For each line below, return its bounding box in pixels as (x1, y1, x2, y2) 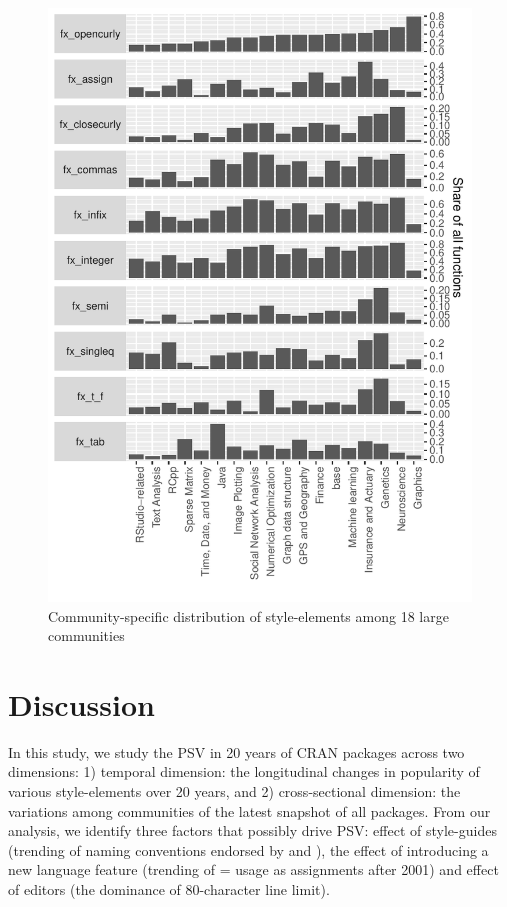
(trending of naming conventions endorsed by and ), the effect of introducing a (8, 839, 489, 860)
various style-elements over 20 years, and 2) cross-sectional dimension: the (8, 781, 461, 802)
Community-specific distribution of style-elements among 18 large (48, 605, 449, 626)
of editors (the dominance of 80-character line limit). (8, 879, 330, 899)
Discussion (8, 683, 155, 724)
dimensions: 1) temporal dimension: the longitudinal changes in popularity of (8, 761, 480, 782)
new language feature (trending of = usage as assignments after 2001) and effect (8, 859, 499, 880)
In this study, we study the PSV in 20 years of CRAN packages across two (8, 741, 465, 762)
